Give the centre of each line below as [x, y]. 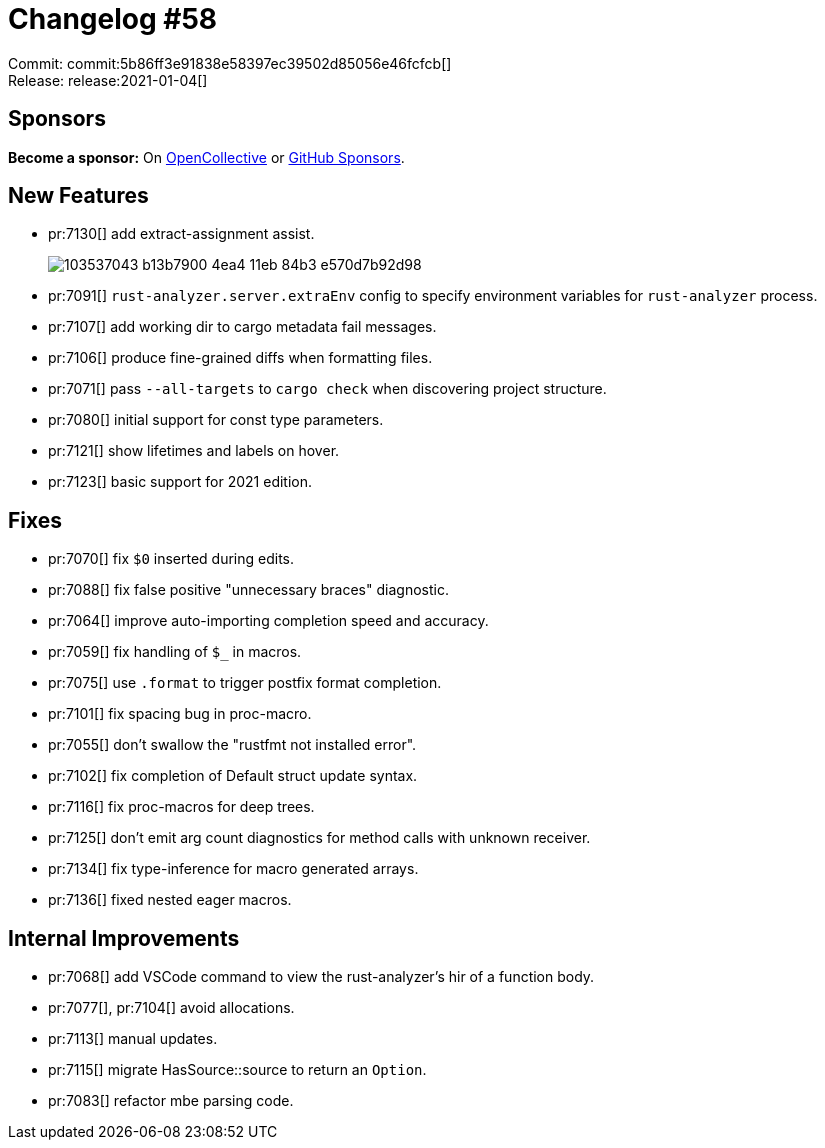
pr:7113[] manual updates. [133, 1039]
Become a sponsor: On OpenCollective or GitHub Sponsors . [206, 157]
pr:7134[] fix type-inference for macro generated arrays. [233, 869]
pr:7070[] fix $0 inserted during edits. [171, 559]
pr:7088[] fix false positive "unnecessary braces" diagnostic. [248, 590]
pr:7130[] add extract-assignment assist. [181, 234]
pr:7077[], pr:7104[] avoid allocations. [171, 1008]
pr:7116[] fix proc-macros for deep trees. [181, 807]
